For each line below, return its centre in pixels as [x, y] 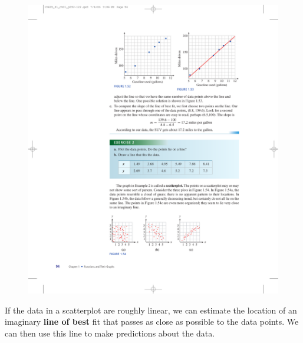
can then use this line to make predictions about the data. [110, 333]
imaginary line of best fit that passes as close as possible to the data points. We [152, 321]
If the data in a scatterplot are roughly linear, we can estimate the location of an [151, 310]
